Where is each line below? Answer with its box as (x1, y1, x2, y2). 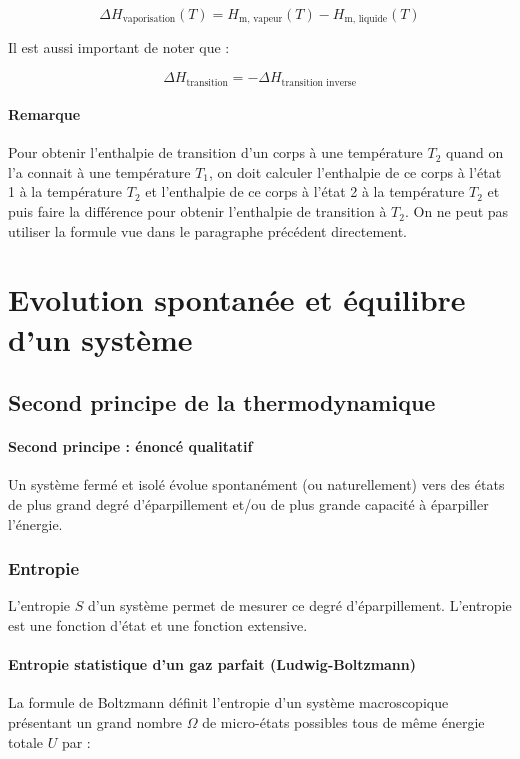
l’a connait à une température (8, 161, 191, 182)
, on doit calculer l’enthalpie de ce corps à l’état (209, 161, 502, 182)
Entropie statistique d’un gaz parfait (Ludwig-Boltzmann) (8, 654, 417, 675)
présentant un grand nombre (8, 711, 183, 732)
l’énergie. (8, 513, 63, 534)
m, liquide (344, 14, 388, 25)
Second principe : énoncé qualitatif (8, 436, 253, 457)
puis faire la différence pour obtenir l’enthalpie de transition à (8, 201, 387, 222)
